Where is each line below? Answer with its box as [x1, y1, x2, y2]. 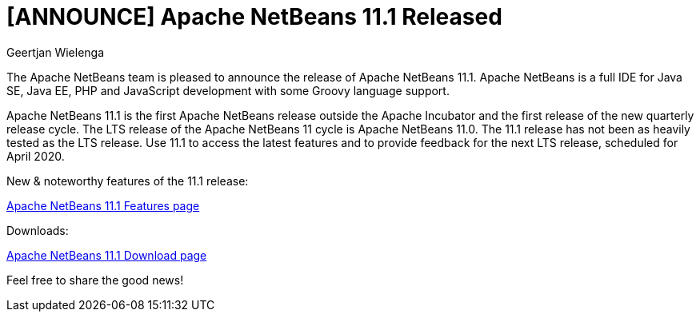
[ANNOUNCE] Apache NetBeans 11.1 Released [6, 3, 502, 30]
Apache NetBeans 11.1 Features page [6, 198, 200, 213]
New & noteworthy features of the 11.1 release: [6, 173, 249, 188]
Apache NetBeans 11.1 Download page [6, 248, 207, 262]
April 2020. [6, 149, 65, 163]
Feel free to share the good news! [6, 272, 184, 287]
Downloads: [6, 223, 69, 237]
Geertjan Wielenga [6, 45, 105, 59]
